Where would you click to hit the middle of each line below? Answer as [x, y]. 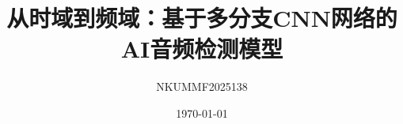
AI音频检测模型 [202, 49]
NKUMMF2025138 [202, 86]
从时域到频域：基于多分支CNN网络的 [202, 18]
